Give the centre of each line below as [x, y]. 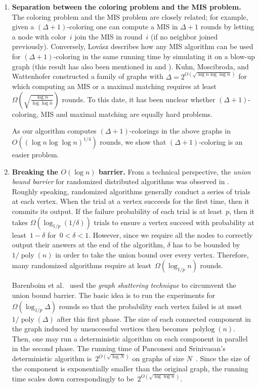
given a [23, 27]
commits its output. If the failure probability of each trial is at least [117, 211]
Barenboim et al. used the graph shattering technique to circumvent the [124, 285]
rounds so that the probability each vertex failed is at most [150, 306]
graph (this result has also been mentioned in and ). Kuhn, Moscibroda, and [130, 66]
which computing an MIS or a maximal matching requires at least [114, 86]
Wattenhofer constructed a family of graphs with [88, 76]
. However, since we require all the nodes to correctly [171, 234]
